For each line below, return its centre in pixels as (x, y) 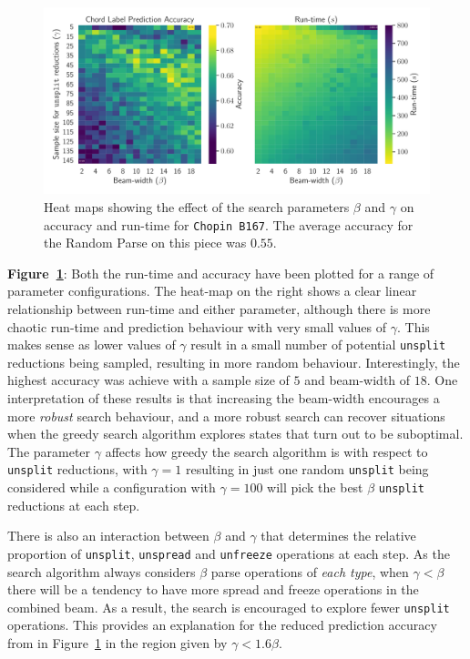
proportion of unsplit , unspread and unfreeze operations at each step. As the (229, 553)
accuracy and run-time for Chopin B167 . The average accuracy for (229, 224)
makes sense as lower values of (92, 345)
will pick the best (315, 487)
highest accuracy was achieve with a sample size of (148, 380)
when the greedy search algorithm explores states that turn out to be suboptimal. (235, 434)
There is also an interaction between (108, 536)
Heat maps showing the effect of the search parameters (197, 206)
